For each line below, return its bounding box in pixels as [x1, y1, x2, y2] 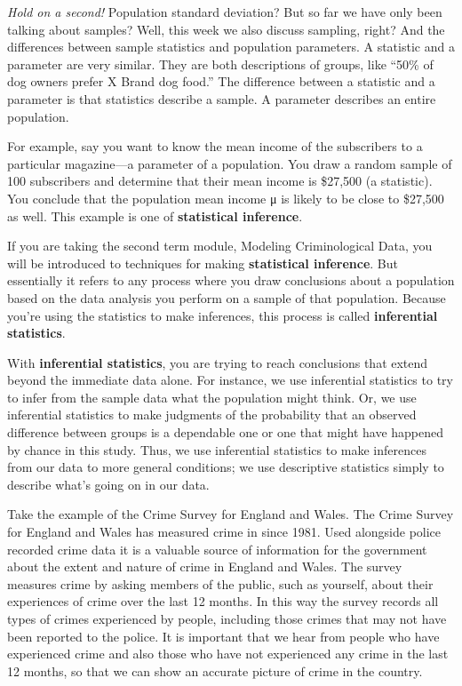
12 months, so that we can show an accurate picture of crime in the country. [7, 661, 423, 680]
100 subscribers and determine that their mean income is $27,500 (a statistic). [7, 171, 433, 190]
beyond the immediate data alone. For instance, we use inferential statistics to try [7, 371, 453, 389]
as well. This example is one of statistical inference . [7, 206, 303, 225]
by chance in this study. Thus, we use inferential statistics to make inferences [7, 440, 426, 459]
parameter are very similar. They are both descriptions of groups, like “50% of [7, 54, 434, 73]
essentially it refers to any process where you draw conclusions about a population [7, 271, 455, 290]
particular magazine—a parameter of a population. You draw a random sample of [7, 154, 452, 172]
